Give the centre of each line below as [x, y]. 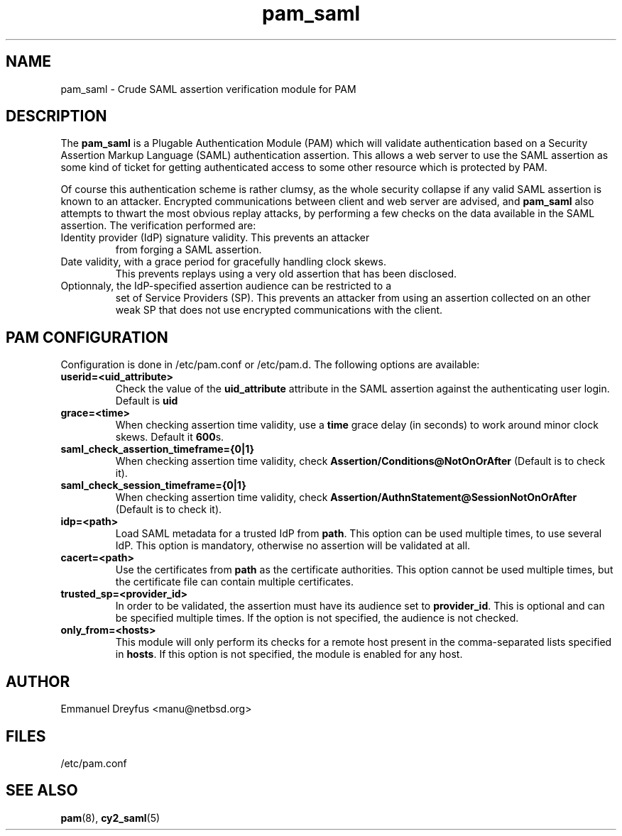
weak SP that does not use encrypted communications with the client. [279, 310]
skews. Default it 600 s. [170, 437]
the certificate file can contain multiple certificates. [234, 582]
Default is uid [147, 401]
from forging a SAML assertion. [189, 250]
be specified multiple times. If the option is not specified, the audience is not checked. [317, 618]
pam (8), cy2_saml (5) [110, 818]
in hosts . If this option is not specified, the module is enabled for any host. [289, 654]
